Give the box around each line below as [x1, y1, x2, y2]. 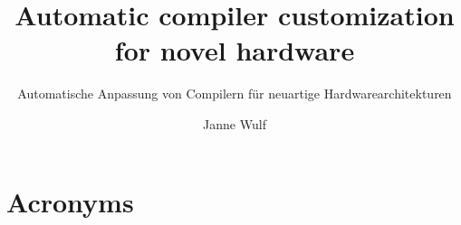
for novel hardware [114, 32, 355, 69]
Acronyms [6, 183, 134, 220]
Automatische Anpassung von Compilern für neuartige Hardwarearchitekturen [17, 84, 452, 103]
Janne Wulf [203, 114, 266, 133]
